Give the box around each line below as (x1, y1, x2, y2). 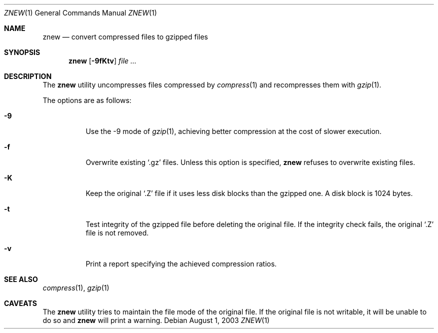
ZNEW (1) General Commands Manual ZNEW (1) (4, 8, 157, 17)
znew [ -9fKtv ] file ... (68, 56, 137, 65)
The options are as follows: (42, 96, 131, 104)
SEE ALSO (4, 275, 38, 283)
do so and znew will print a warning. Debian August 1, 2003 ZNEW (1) (42, 316, 270, 324)
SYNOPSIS (4, 48, 40, 56)
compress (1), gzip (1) (42, 283, 109, 292)
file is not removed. (85, 228, 149, 237)
